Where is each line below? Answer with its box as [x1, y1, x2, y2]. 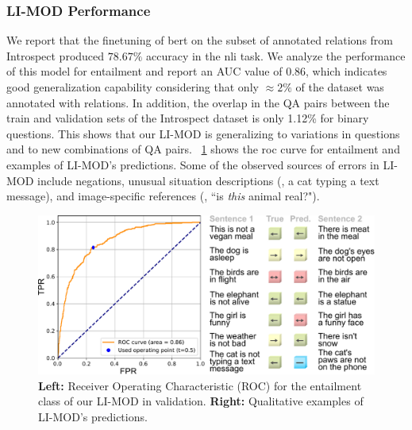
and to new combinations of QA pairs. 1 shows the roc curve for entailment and [6, 141, 400, 157]
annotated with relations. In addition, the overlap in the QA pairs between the [6, 94, 390, 110]
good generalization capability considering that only [6, 79, 259, 95]
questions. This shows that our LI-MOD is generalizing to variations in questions [6, 125, 400, 141]
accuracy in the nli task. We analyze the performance [145, 47, 406, 64]
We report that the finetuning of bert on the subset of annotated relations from [6, 32, 393, 48]
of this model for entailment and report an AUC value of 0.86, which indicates [6, 63, 387, 79]
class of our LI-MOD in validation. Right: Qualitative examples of [38, 393, 364, 409]
